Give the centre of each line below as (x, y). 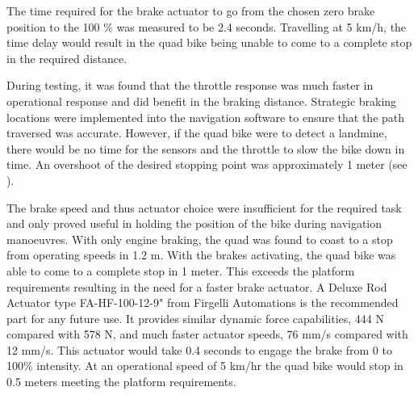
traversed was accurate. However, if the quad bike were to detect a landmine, (197, 133)
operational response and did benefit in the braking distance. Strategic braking (202, 101)
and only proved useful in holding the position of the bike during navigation (194, 223)
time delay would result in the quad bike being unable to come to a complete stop (209, 42)
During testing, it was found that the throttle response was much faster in (190, 85)
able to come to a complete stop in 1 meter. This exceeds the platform (181, 270)
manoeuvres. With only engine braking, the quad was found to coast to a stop (200, 239)
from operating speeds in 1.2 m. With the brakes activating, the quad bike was (201, 255)
